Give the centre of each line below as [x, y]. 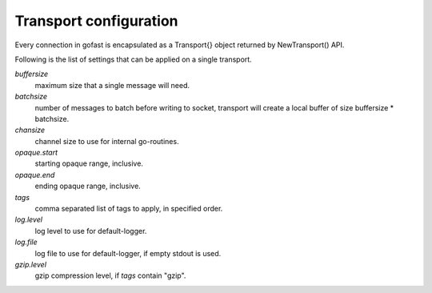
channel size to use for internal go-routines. [107, 141]
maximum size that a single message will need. [112, 85]
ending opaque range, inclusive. [88, 186]
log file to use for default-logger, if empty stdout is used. [128, 253]
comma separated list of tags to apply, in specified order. [129, 209]
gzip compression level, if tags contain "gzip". [110, 275]
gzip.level [31, 264]
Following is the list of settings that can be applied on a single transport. [133, 59]
